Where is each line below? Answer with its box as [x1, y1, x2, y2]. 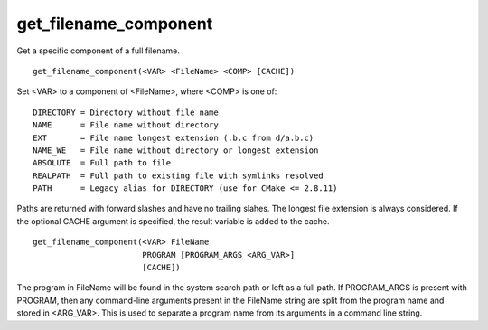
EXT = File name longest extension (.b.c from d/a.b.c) [33, 132, 314, 143]
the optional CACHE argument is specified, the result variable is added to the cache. [16, 215, 330, 226]
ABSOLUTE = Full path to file [33, 158, 172, 168]
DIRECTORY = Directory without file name [33, 107, 219, 118]
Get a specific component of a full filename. [16, 45, 180, 56]
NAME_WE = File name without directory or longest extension [33, 145, 319, 156]
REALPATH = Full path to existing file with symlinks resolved [33, 170, 324, 181]
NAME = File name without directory [33, 120, 219, 130]
